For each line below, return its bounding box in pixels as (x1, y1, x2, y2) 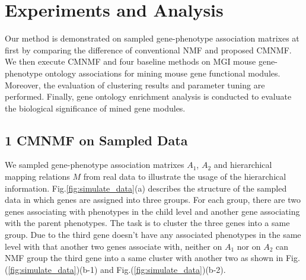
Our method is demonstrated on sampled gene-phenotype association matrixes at (5, 32, 299, 44)
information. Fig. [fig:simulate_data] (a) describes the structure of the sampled (5, 182, 287, 194)
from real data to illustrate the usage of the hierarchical (83, 170, 286, 183)
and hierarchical (213, 158, 272, 171)
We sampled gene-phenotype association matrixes (5, 158, 184, 171)
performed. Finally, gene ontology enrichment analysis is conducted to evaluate (5, 90, 292, 103)
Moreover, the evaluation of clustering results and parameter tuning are (5, 78, 265, 91)
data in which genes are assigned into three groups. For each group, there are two (5, 193, 301, 206)
